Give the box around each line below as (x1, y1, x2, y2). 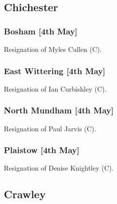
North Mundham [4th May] (4, 104, 114, 116)
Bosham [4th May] (4, 25, 78, 37)
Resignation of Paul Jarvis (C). (4, 123, 96, 133)
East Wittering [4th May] (4, 64, 105, 77)
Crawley (4, 187, 46, 202)
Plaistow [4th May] (4, 144, 80, 156)
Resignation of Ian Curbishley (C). (4, 83, 107, 94)
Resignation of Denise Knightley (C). (4, 163, 114, 173)
